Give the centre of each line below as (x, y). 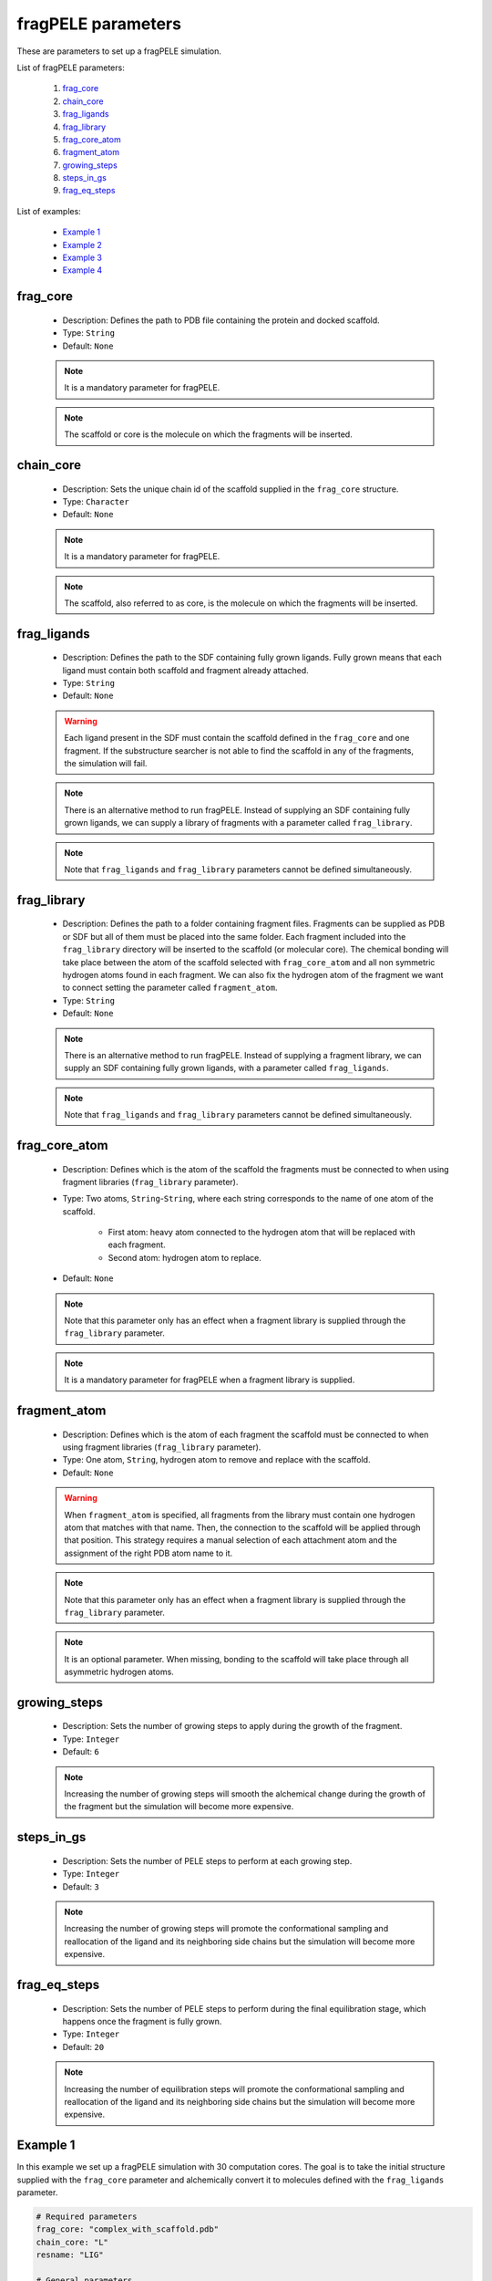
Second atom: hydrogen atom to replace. (184, 1257)
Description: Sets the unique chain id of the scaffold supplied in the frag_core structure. (231, 489)
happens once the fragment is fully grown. (142, 2021)
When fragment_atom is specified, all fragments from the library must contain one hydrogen (240, 1515)
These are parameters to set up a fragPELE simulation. (119, 51)
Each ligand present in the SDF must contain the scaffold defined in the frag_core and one (237, 738)
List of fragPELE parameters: (71, 68)
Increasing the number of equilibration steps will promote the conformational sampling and (234, 2088)
